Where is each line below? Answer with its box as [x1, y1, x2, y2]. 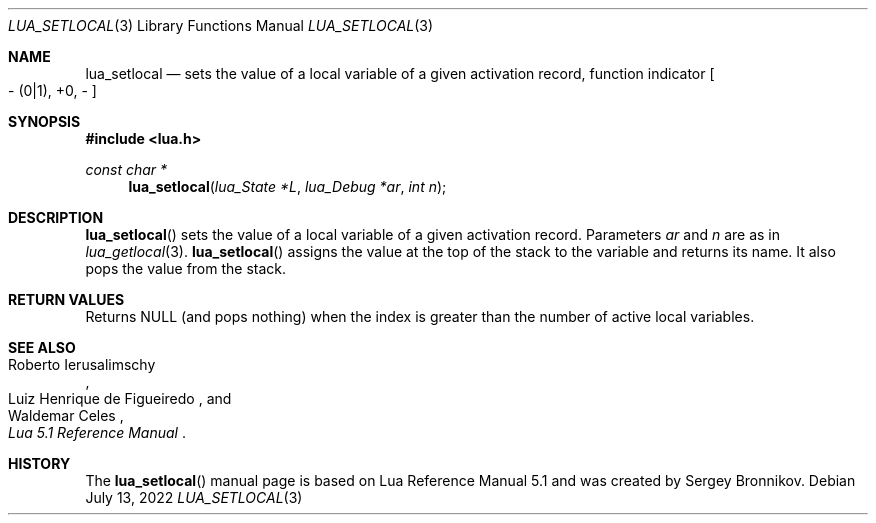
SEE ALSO [8, 339, 76, 356]
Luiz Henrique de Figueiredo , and [8, 390, 232, 407]
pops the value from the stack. [85, 260, 287, 277]
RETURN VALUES [8, 291, 125, 308]
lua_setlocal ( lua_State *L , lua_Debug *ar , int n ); [128, 178, 447, 195]
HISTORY [8, 455, 71, 472]
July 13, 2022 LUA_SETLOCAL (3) [85, 489, 303, 506]
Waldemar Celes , [8, 407, 124, 424]
